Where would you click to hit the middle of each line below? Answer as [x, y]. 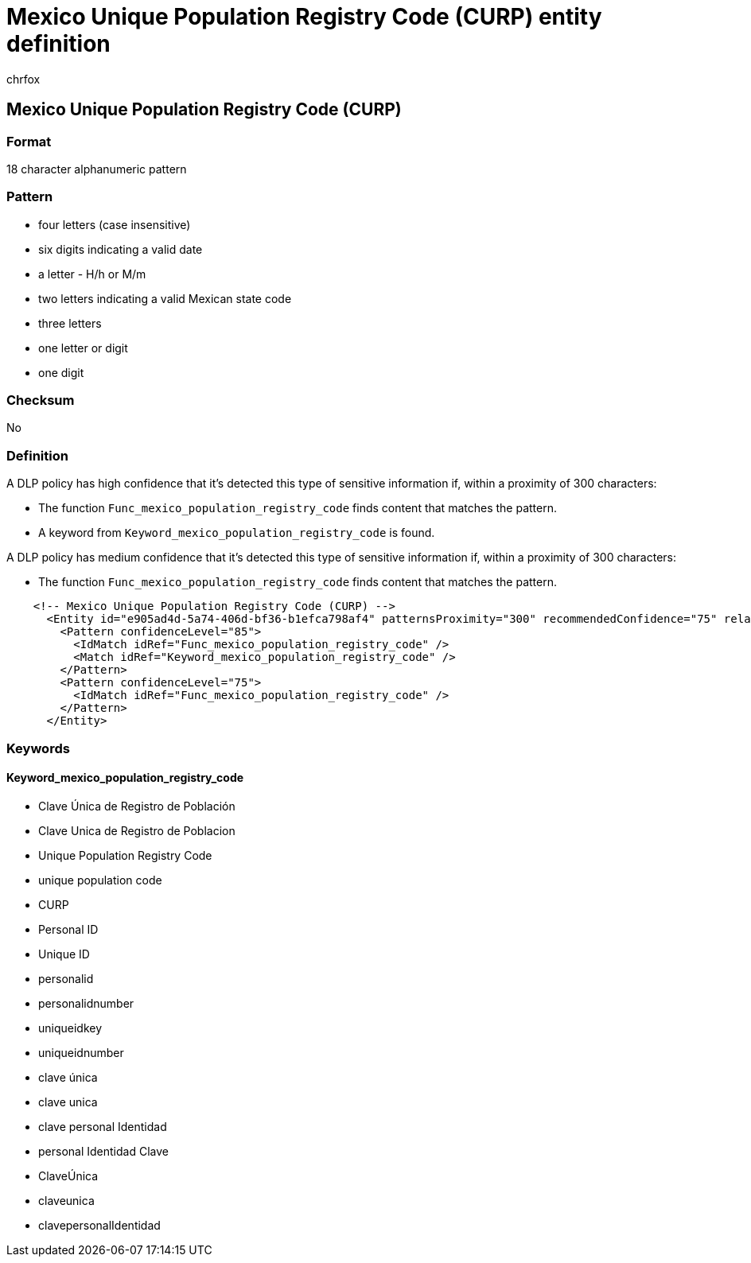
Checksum [41, 400]
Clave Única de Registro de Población [137, 806]
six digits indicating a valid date [121, 249]
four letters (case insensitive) [115, 224]
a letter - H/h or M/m [92, 274]
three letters [70, 323]
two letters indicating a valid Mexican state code [165, 298]
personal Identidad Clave [103, 1151]
